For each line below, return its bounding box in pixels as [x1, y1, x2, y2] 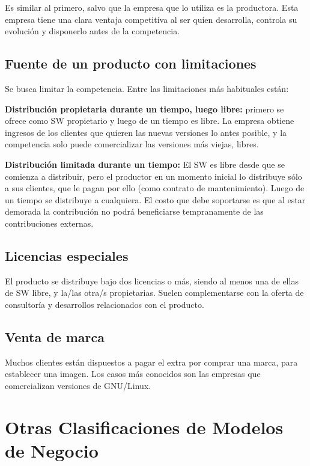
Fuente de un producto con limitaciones [5, 54, 257, 73]
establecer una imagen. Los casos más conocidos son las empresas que [5, 367, 261, 380]
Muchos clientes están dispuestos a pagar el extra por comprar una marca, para [5, 355, 298, 368]
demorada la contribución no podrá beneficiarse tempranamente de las [5, 205, 264, 218]
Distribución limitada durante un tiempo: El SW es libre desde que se [5, 158, 285, 170]
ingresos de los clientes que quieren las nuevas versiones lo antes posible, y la [5, 126, 287, 138]
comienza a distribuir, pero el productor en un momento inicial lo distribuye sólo [5, 170, 302, 182]
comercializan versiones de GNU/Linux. [5, 379, 151, 391]
